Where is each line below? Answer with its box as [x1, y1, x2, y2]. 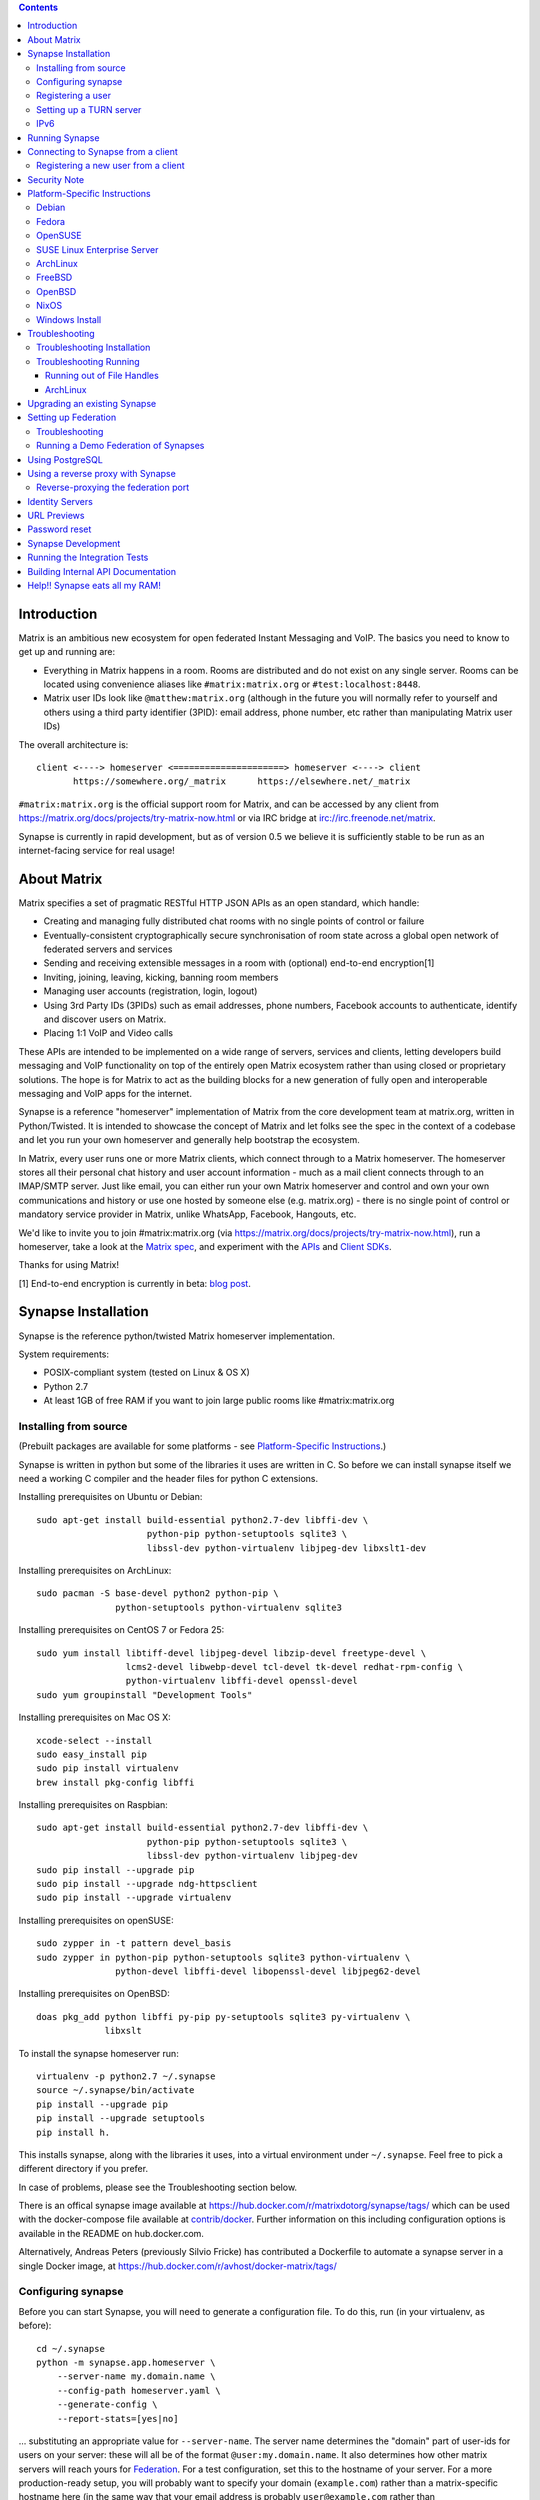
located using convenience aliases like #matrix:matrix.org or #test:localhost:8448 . [43, 678, 421, 690]
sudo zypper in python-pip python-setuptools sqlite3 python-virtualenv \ [36, 1951, 411, 1963]
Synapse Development [27, 537, 121, 549]
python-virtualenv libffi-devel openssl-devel [125, 1675, 359, 1687]
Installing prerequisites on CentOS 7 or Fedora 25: [18, 1624, 225, 1636]
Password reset [27, 523, 92, 535]
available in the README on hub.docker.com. [18, 2227, 205, 2239]
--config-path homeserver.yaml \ [56, 2385, 222, 2396]
